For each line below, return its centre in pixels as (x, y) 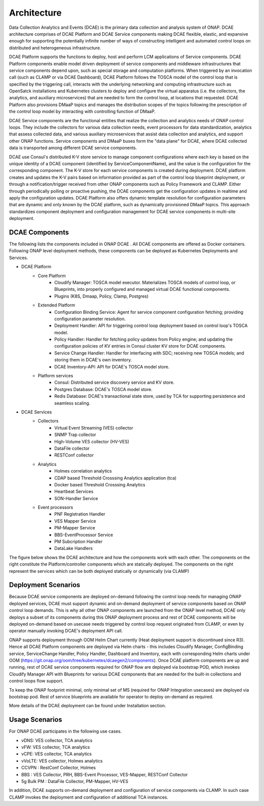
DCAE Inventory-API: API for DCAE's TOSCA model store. (112, 367)
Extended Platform (56, 305)
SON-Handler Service (76, 498)
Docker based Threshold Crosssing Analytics (100, 484)
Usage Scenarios (35, 720)
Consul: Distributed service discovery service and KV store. (114, 382)
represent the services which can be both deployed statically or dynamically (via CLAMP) (99, 571)
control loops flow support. (36, 681)
